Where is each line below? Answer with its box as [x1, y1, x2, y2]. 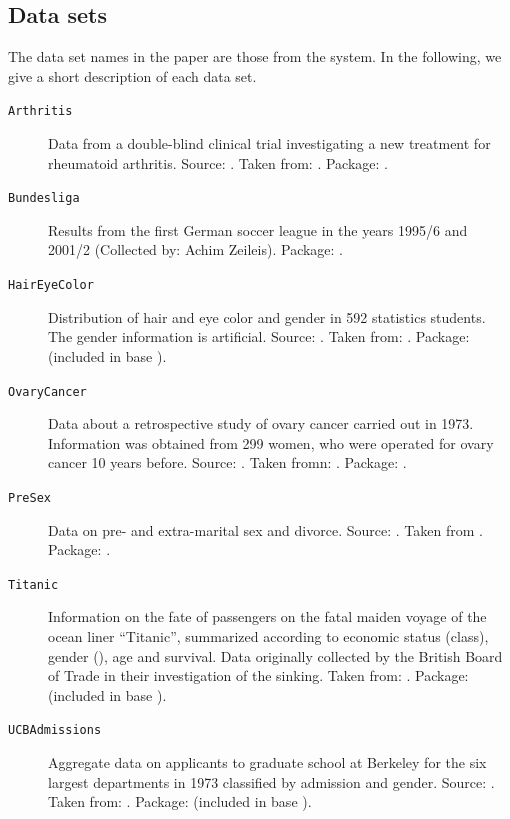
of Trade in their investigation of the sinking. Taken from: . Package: [48, 665, 469, 686]
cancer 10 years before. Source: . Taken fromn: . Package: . [48, 452, 407, 473]
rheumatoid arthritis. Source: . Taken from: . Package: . [48, 152, 388, 173]
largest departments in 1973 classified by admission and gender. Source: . [48, 771, 495, 792]
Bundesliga [8, 191, 80, 206]
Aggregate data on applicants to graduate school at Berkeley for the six [48, 752, 487, 773]
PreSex [8, 490, 51, 505]
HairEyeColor [8, 278, 94, 293]
